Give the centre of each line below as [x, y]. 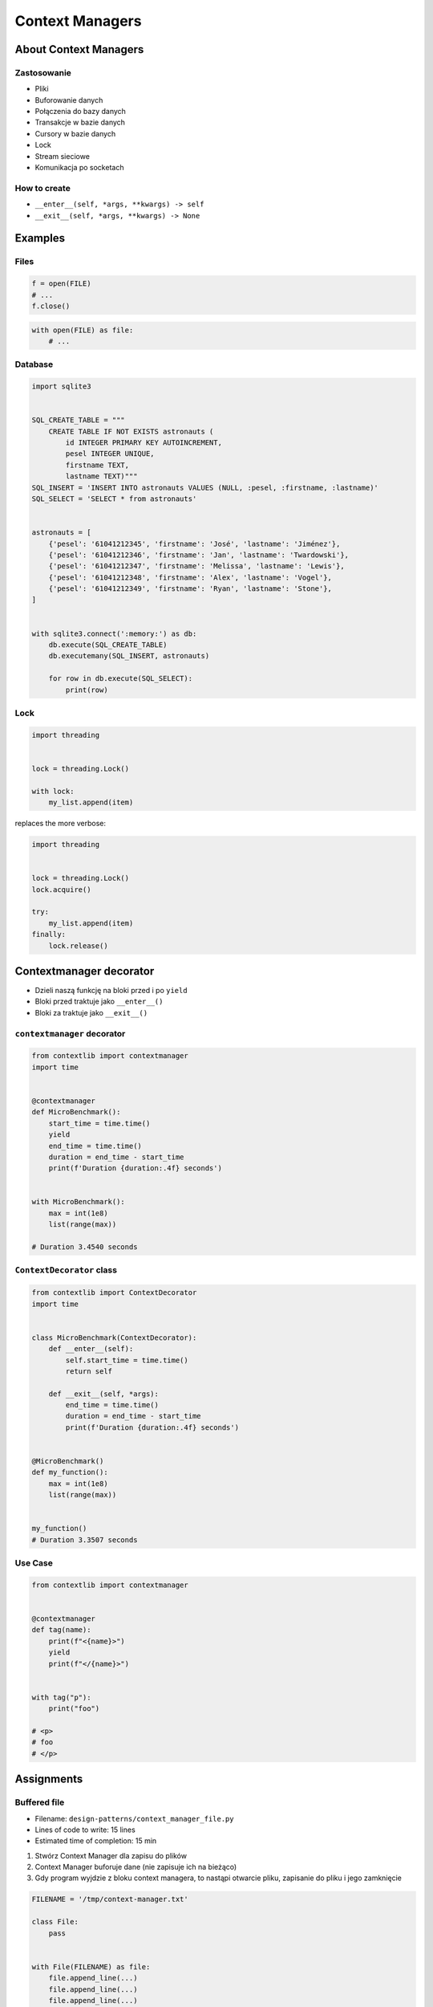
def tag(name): [61, 1630]
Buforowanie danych [69, 100]
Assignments [49, 1779]
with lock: [53, 791]
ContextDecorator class [66, 1270]
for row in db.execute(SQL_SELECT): [120, 679]
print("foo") [74, 1709]
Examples [40, 238]
